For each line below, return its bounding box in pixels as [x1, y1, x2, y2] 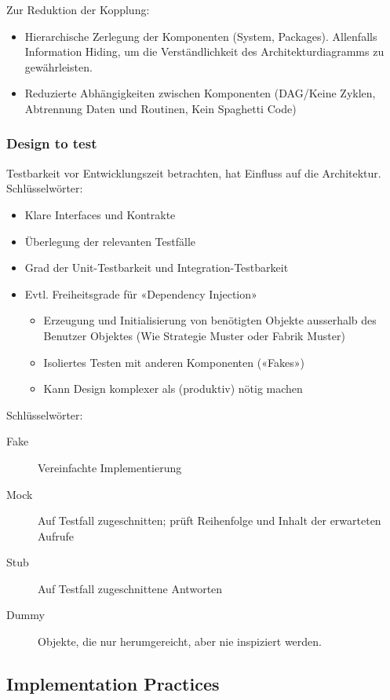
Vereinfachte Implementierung [38, 459, 182, 475]
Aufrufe [38, 527, 74, 544]
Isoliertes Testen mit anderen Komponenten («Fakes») [43, 354, 304, 370]
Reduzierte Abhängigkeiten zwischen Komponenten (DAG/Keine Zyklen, [24, 85, 376, 101]
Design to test [6, 134, 97, 153]
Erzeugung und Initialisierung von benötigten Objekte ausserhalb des [43, 312, 377, 328]
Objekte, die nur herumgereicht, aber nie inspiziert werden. [38, 633, 322, 650]
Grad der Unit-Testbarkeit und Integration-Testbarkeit [24, 259, 289, 276]
